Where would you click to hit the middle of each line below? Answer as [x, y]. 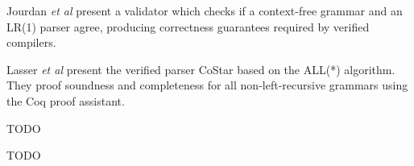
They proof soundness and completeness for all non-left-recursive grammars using [207, 85]
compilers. [31, 42]
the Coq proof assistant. [66, 100]
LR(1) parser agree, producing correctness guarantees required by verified [188, 26]
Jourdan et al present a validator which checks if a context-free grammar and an [205, 10]
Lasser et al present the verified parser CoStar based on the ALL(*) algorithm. [201, 69]
